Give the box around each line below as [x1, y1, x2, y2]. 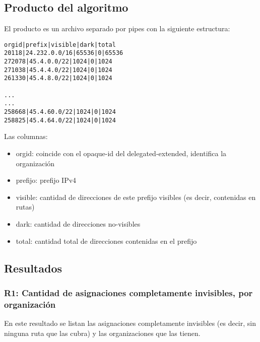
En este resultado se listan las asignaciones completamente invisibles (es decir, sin [4, 318, 256, 328]
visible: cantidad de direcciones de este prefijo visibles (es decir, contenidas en [16, 191, 256, 202]
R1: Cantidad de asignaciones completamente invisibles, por [4, 286, 253, 299]
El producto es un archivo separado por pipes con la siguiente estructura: [4, 23, 230, 34]
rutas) [16, 201, 35, 212]
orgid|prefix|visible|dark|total [4, 41, 116, 48]
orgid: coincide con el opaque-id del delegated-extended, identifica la [16, 148, 227, 158]
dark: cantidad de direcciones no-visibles [16, 218, 141, 229]
